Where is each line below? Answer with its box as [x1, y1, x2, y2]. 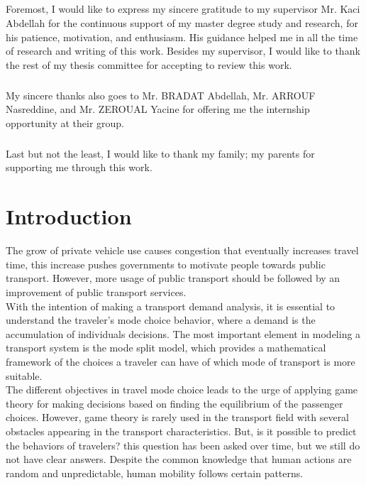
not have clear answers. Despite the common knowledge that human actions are [6, 452, 352, 467]
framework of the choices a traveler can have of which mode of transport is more [6, 354, 355, 369]
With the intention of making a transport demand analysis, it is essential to [6, 298, 335, 313]
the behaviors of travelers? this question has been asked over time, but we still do [6, 437, 360, 452]
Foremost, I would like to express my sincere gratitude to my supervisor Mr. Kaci [6, 1, 360, 16]
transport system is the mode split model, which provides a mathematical [6, 340, 326, 355]
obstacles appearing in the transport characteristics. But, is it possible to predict [6, 423, 357, 438]
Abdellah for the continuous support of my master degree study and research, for [6, 15, 358, 30]
